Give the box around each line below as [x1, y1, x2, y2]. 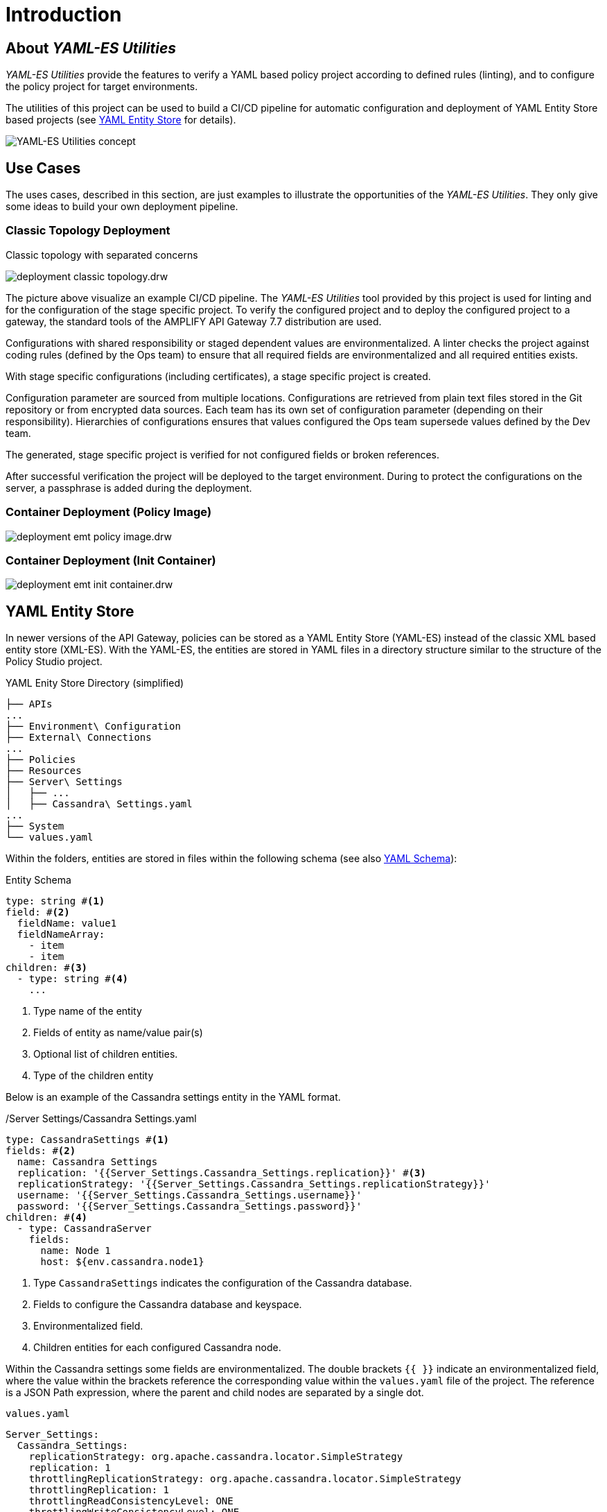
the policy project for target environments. [6, 80, 198, 93]
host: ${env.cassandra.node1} [40, 1256, 204, 1268]
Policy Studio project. [6, 655, 103, 668]
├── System [6, 821, 64, 832]
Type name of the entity [33, 1005, 142, 1017]
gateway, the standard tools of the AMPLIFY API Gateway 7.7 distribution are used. [6, 315, 382, 327]
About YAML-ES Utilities [6, 39, 177, 57]
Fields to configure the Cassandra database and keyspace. [33, 1298, 302, 1311]
